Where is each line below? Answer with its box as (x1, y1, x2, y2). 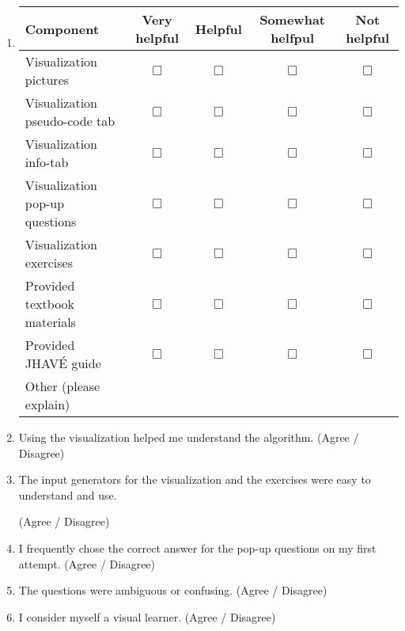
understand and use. (18, 486, 117, 503)
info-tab (25, 153, 69, 171)
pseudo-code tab (25, 112, 115, 130)
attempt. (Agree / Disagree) (18, 555, 156, 572)
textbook (25, 295, 75, 313)
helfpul (271, 29, 315, 47)
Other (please (25, 377, 100, 395)
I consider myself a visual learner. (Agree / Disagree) (18, 608, 276, 625)
